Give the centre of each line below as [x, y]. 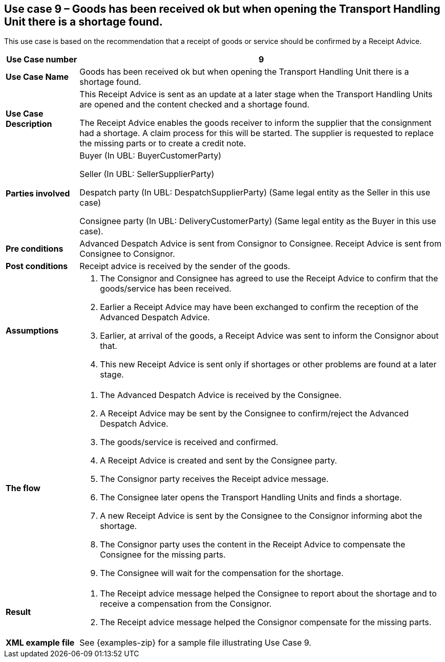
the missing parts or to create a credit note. [163, 144]
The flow [23, 488]
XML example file [40, 643]
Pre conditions [35, 249]
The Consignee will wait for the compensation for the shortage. [222, 573]
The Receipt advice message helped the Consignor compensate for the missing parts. [266, 622]
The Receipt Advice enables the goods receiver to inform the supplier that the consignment [256, 123]
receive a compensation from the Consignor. [186, 604]
